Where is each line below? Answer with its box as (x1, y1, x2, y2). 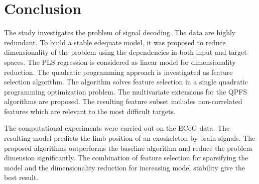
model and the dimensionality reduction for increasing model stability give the (4, 162, 245, 172)
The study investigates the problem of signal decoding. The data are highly (4, 27, 236, 38)
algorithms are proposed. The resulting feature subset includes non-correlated (4, 96, 242, 107)
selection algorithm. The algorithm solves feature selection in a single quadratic (4, 76, 248, 87)
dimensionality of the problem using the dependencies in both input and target (4, 47, 247, 57)
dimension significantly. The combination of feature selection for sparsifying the (4, 152, 248, 163)
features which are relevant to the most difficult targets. (4, 106, 176, 116)
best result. (4, 172, 39, 182)
